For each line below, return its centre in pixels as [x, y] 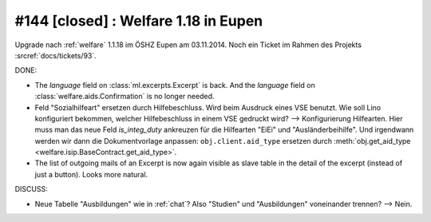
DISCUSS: [31, 189]
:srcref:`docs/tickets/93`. [56, 55]
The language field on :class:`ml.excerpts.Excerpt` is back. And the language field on [175, 85]
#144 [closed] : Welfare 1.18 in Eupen [139, 21]
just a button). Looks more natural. [91, 174]
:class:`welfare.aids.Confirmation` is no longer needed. [125, 97]
